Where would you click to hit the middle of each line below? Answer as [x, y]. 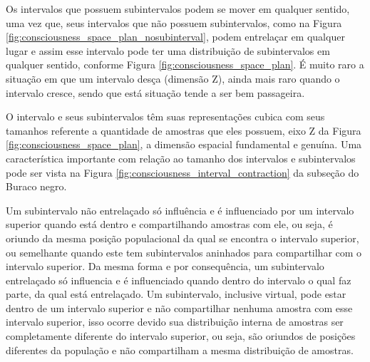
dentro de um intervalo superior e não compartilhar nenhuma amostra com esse [179, 307]
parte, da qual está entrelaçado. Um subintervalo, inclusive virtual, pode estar [176, 294]
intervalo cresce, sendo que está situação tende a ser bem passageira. [155, 92]
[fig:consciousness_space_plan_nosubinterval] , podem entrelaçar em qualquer [175, 37]
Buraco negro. [36, 186]
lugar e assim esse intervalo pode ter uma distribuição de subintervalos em [168, 50]
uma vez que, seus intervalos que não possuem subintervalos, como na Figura [174, 22]
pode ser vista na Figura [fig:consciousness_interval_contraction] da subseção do [183, 172]
